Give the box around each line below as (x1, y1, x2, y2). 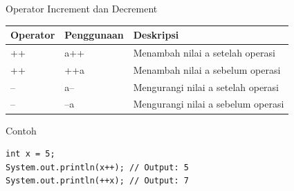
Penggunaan (64, 28, 124, 42)
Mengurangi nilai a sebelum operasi (133, 97, 284, 111)
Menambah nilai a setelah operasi (133, 45, 275, 59)
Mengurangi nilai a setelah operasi (133, 79, 279, 94)
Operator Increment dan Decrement (6, 1, 158, 15)
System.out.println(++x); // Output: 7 (6, 176, 189, 186)
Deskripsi (133, 28, 179, 42)
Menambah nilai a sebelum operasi (133, 62, 281, 77)
